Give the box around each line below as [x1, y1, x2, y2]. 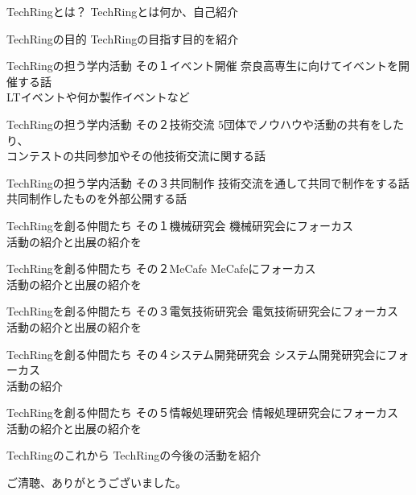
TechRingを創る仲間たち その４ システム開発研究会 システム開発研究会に [6, 345, 387, 362]
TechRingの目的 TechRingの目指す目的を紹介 [6, 30, 239, 47]
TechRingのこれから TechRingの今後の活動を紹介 [6, 447, 262, 464]
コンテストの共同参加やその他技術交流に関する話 [6, 147, 266, 164]
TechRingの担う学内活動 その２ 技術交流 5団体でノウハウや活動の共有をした [6, 115, 405, 132]
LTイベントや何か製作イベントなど [6, 89, 190, 105]
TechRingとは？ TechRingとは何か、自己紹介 [6, 3, 238, 19]
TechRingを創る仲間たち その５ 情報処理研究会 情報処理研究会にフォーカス [6, 404, 399, 421]
